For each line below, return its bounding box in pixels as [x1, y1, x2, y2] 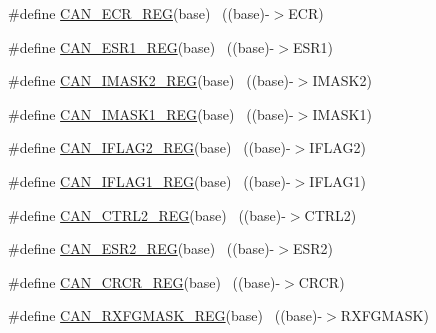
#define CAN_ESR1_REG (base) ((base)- [8, 36, 275, 57]
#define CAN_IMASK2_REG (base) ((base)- [8, 70, 294, 91]
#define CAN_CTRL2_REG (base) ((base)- [8, 204, 286, 225]
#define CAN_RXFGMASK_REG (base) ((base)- [8, 305, 323, 326]
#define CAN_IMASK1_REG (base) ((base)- [8, 103, 294, 124]
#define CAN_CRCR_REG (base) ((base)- [8, 271, 281, 292]
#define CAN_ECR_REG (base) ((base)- [8, 3, 270, 23]
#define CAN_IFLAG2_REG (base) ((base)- [8, 137, 291, 158]
